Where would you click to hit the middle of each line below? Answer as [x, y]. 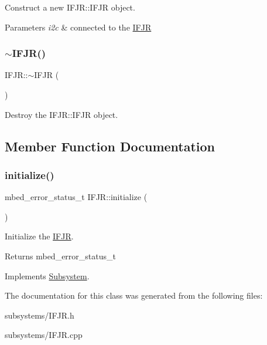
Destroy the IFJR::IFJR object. [61, 114]
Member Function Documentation [110, 146]
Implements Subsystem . [47, 275]
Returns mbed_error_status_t [60, 256]
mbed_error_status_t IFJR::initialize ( [76, 197]
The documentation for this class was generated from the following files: [134, 295]
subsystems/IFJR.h [40, 315]
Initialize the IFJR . [39, 236]
